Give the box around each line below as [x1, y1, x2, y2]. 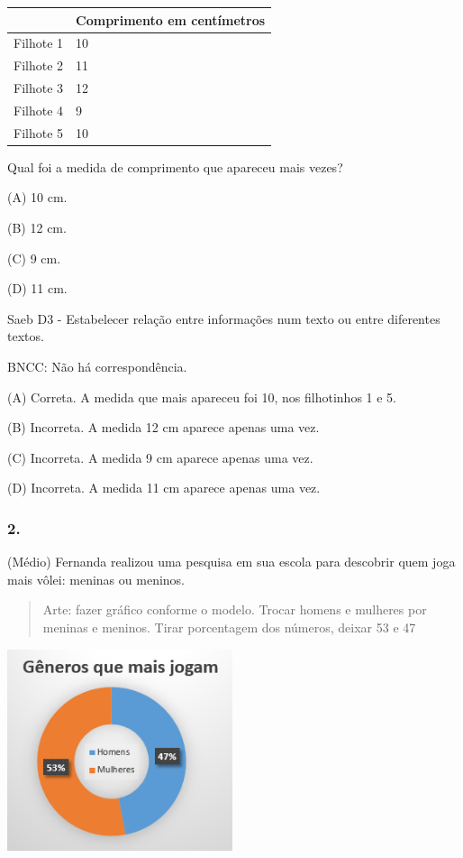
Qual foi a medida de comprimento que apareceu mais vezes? [7, 157, 343, 176]
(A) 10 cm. [7, 188, 68, 207]
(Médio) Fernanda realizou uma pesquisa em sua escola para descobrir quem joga [7, 552, 456, 571]
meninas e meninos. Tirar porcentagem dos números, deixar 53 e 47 [42, 617, 416, 636]
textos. [7, 327, 44, 346]
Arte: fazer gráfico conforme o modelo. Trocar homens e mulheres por [42, 600, 427, 619]
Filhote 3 [14, 78, 64, 97]
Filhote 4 [14, 100, 64, 119]
